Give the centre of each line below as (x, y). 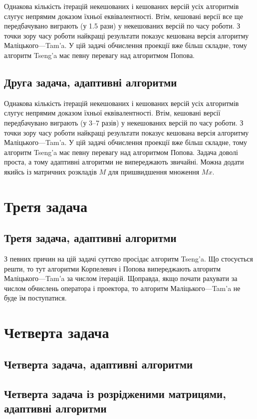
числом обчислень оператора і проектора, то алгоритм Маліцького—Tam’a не (122, 288)
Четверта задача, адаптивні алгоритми (99, 364)
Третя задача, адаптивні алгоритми (90, 238)
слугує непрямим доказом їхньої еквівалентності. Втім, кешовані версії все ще (124, 16)
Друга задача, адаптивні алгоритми (91, 82)
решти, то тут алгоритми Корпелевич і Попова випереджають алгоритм (113, 268)
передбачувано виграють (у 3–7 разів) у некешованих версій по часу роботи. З (124, 122)
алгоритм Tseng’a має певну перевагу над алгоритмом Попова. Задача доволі (121, 152)
